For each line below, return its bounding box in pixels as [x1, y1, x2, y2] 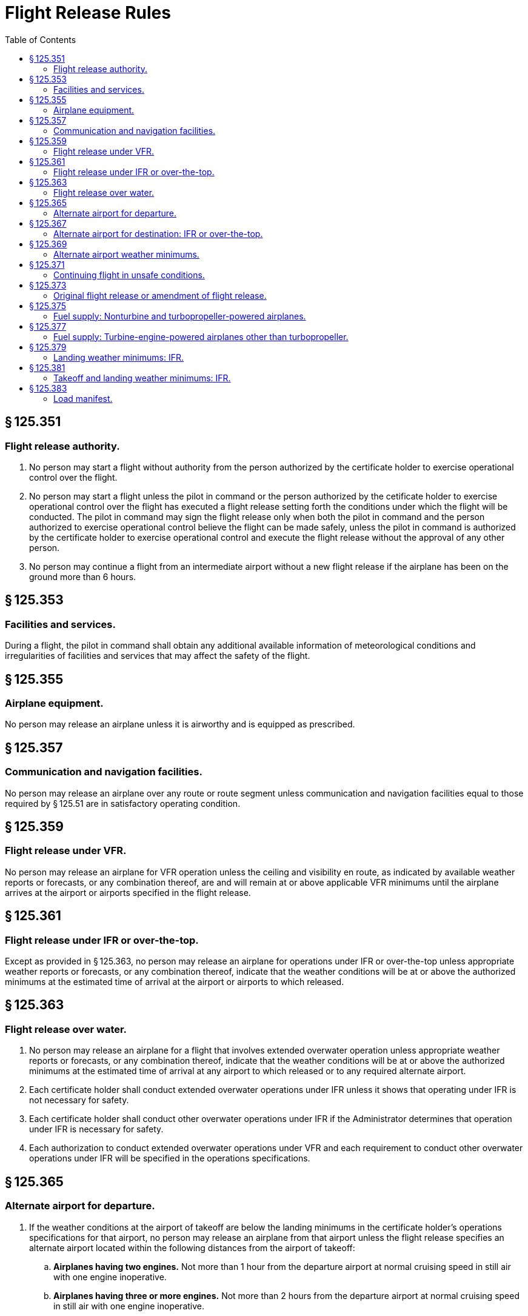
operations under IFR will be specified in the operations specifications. [29, 1153, 310, 1164]
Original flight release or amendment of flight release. [53, 290, 267, 301]
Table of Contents [5, 34, 76, 45]
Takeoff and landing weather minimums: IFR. [53, 372, 231, 383]
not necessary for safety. [29, 1095, 129, 1106]
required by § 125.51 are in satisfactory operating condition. [5, 798, 241, 809]
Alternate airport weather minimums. [53, 249, 199, 259]
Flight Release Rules [5, 2, 171, 23]
